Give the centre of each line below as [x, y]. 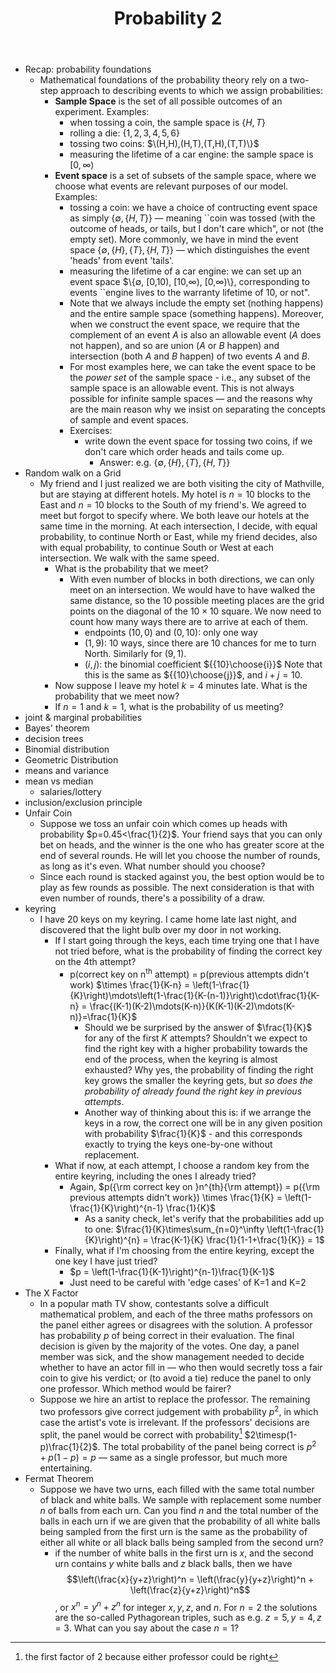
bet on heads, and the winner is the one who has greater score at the [182, 845]
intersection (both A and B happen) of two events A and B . [189, 356]
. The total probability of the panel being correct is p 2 [207, 1445]
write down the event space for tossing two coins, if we [198, 441]
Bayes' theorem [57, 728]
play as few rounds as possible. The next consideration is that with [177, 888]
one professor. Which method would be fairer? [135, 1388]
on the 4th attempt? [95, 962]
